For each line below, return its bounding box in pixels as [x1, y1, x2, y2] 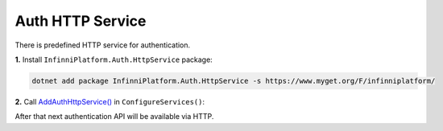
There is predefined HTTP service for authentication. [14, 40, 191, 50]
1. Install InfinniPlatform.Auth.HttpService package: [14, 55, 213, 64]
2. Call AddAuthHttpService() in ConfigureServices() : [14, 96, 205, 106]
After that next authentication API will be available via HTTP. [14, 112, 214, 121]
